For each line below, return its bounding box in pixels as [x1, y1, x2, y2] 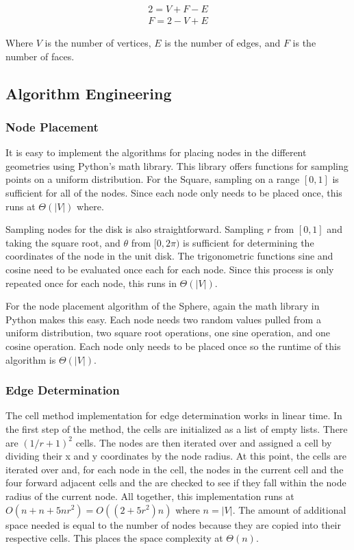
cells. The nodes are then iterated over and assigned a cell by [75, 435, 332, 449]
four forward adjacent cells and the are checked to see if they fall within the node [5, 475, 346, 490]
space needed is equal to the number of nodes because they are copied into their [5, 517, 341, 532]
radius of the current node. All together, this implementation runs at [5, 488, 294, 503]
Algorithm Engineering [5, 82, 172, 103]
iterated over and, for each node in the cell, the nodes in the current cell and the [5, 462, 344, 476]
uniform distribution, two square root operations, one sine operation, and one [5, 325, 330, 340]
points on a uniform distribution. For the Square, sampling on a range [5, 172, 300, 186]
